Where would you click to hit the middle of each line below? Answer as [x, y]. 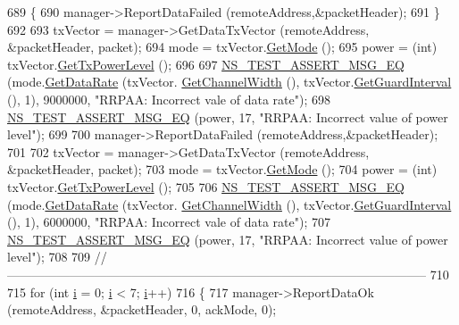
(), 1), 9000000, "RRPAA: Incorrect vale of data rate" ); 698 [169, 99]
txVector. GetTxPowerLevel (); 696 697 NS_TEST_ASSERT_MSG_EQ [206, 64]
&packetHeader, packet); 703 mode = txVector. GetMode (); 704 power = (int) [222, 169]
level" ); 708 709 [49, 257]
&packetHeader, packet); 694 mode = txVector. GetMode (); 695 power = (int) [222, 47]
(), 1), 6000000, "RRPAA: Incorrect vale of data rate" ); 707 [169, 222]
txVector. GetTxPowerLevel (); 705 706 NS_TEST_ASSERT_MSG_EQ [206, 186]
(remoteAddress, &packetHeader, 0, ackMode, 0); [142, 309]
